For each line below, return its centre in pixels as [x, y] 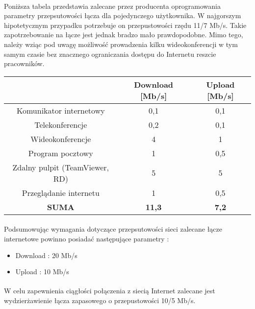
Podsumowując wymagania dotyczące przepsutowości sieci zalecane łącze [113, 229]
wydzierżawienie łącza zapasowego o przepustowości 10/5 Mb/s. [100, 300]
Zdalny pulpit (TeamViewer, [61, 167]
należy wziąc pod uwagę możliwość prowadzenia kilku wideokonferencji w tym [121, 44]
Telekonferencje [61, 124]
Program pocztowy [61, 153]
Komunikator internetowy [61, 110]
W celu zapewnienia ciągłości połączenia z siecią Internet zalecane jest [110, 291]
